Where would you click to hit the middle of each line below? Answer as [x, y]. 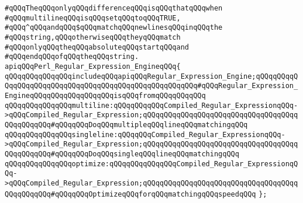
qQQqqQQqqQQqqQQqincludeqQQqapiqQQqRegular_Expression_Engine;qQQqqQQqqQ [151, 76]
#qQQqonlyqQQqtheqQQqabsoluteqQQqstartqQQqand [97, 47]
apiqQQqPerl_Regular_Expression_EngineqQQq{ [93, 66]
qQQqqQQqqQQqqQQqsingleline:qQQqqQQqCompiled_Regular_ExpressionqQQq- [145, 134]
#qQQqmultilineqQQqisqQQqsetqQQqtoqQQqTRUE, [93, 18]
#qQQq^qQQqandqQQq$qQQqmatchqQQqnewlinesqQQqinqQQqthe [114, 28]
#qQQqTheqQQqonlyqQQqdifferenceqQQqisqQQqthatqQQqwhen [114, 8]
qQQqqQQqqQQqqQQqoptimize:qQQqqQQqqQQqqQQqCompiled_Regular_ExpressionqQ [151, 164]
